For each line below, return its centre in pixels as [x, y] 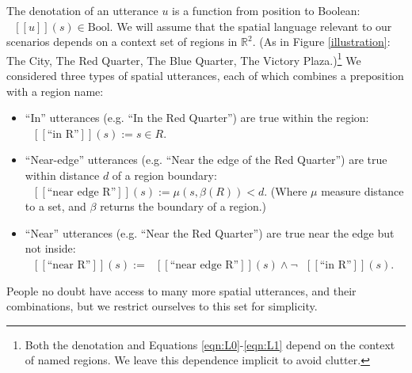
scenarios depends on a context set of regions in [122, 42]
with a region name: [55, 91]
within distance [62, 175]
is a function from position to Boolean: [266, 10]
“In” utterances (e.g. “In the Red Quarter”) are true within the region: [197, 118]
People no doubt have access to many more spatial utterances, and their [181, 290]
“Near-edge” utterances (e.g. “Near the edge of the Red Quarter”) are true [206, 160]
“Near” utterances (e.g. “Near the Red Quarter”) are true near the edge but [210, 232]
